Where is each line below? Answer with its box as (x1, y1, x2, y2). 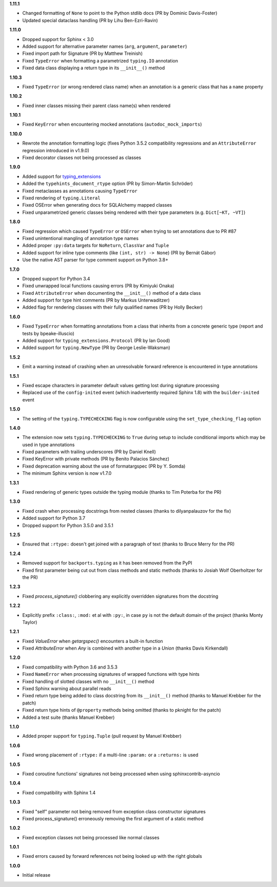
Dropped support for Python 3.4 (22, 275, 90, 281)
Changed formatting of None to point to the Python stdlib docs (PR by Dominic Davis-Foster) (22, 10, 217, 16)
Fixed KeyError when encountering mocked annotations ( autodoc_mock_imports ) (22, 121, 202, 128)
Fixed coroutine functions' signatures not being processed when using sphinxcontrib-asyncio (22, 771, 221, 777)
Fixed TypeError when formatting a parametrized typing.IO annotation (22, 57, 178, 64)
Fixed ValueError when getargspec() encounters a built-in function (22, 638, 164, 644)
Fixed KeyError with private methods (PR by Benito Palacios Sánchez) (22, 456, 169, 462)
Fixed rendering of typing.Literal (22, 195, 101, 201)
